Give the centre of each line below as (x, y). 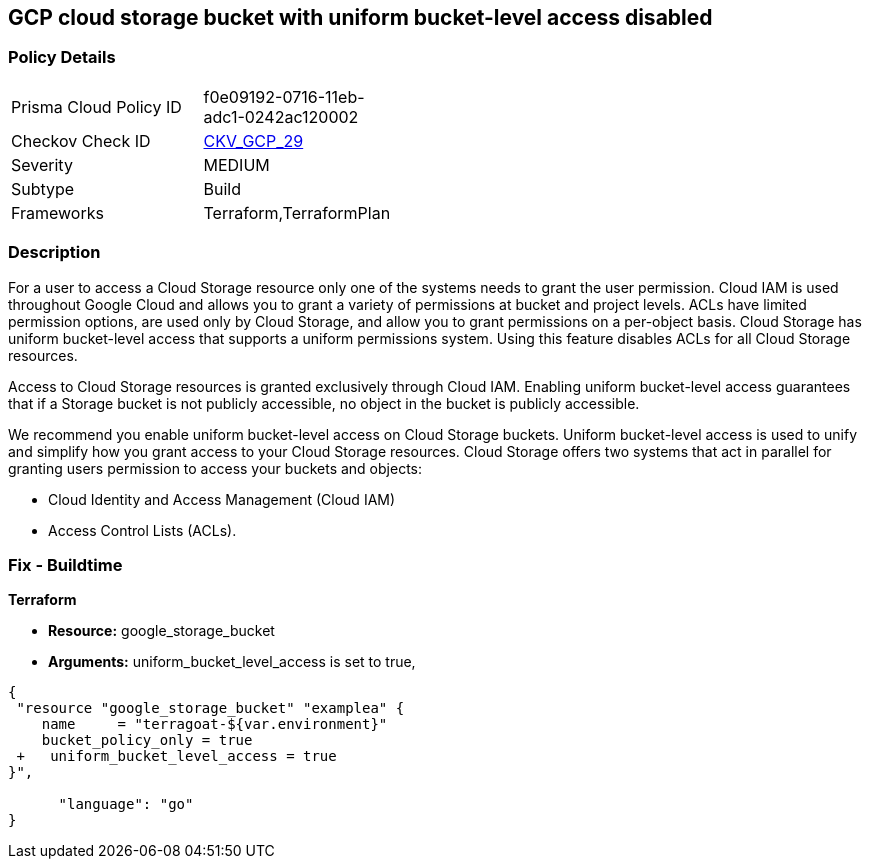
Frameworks (57, 212)
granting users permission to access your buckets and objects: (215, 468)
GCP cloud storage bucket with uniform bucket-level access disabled (360, 17)
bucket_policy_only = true (147, 740)
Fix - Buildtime (65, 564)
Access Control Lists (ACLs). (142, 530)
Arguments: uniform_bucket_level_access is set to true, (232, 662)
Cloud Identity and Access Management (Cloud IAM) (222, 499)
